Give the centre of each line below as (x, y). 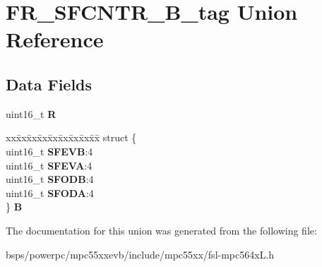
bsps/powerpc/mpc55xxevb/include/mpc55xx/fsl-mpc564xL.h (140, 254)
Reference (55, 39)
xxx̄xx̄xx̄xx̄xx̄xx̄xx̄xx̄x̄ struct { (71, 137)
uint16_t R (31, 113)
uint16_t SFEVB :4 (49, 151)
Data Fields (49, 84)
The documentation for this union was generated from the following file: (161, 230)
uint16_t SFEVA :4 (49, 165)
